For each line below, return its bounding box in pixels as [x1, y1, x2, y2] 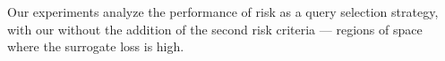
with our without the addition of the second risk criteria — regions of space [7, 19, 423, 38]
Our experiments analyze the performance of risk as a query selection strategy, [7, 3, 439, 20]
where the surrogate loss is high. [7, 37, 184, 56]
